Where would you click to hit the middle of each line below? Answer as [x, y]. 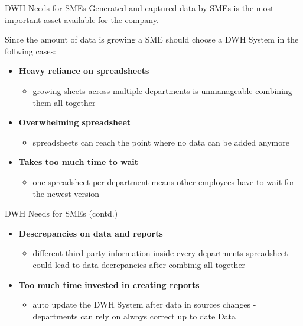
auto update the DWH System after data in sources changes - [144, 304]
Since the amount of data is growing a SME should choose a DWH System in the [152, 39]
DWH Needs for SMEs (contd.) [61, 213]
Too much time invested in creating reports [109, 284]
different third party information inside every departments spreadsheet [160, 253]
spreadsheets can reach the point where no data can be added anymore [161, 142]
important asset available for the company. [82, 19]
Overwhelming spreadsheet [75, 122]
